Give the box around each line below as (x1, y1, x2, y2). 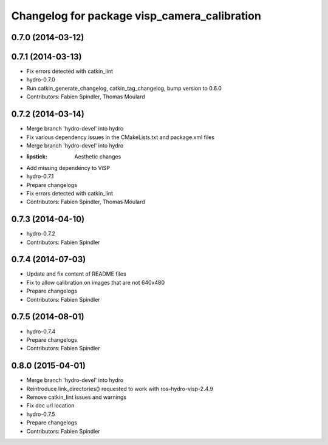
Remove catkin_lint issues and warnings (26, 393, 127, 401)
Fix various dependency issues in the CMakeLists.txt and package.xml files (26, 134, 215, 141)
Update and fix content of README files (26, 270, 127, 277)
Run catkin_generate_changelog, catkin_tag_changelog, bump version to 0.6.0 (26, 84, 222, 92)
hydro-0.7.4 (26, 328, 56, 335)
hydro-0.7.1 (26, 173, 54, 180)
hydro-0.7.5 (26, 410, 55, 418)
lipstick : (26, 153, 48, 160)
